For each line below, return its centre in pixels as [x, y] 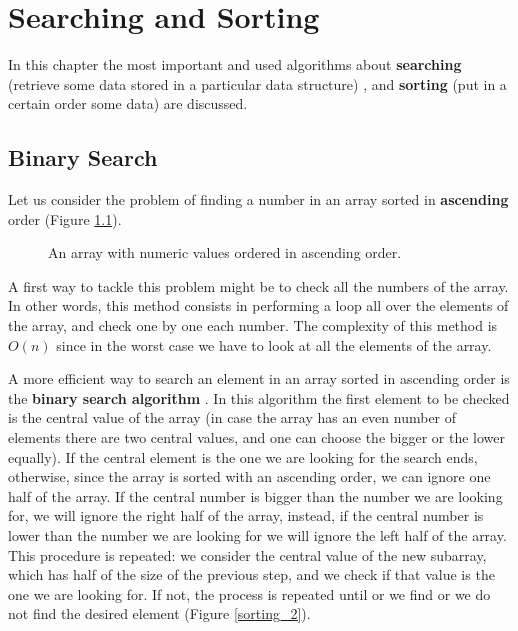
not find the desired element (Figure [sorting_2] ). [159, 613]
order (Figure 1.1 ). [65, 218]
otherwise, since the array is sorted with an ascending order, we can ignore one [249, 476]
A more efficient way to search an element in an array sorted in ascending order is [259, 378]
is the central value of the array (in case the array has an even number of [232, 417]
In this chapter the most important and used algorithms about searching [235, 64]
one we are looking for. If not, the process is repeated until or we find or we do [249, 593]
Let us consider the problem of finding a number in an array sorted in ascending [258, 199]
